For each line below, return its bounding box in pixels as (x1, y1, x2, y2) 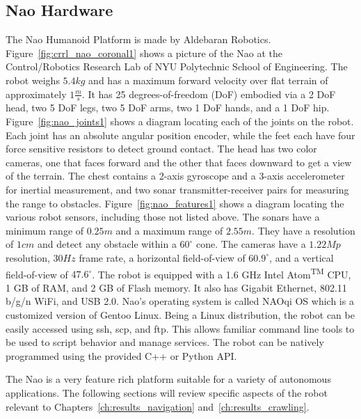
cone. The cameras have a (196, 237, 306, 251)
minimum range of (6, 223, 84, 237)
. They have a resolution (252, 223, 355, 237)
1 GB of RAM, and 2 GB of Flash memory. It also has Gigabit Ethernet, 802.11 (6, 280, 347, 294)
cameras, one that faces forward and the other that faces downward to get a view (6, 155, 352, 169)
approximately (6, 86, 67, 101)
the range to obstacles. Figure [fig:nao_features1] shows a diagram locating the (6, 196, 344, 210)
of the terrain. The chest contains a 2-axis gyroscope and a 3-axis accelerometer (6, 168, 345, 183)
